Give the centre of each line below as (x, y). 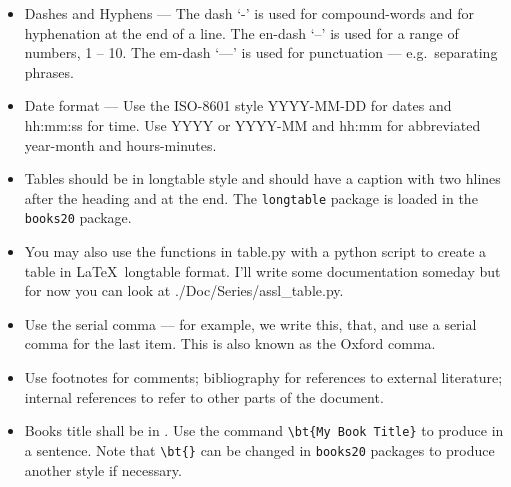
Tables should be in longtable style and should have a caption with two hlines (262, 178)
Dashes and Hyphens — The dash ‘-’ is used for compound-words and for (249, 13)
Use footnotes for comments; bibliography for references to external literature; (263, 377)
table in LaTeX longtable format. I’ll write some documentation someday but (262, 270)
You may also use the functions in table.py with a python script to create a (255, 251)
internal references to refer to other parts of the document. (204, 396)
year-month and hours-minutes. (120, 144)
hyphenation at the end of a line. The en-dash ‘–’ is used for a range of (241, 32)
